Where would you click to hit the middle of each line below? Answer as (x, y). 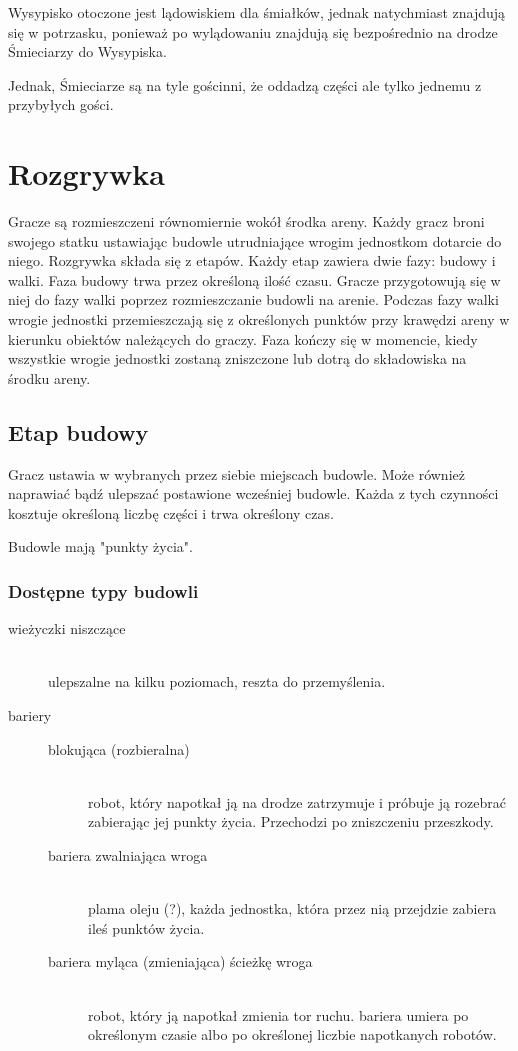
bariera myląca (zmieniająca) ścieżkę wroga (180, 961)
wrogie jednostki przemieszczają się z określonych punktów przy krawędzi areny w (259, 319)
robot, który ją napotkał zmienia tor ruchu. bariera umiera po (278, 1014)
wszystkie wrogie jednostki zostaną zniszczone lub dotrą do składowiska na (237, 358)
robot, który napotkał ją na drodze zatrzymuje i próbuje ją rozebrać (297, 801)
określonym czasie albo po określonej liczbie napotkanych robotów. (292, 1034)
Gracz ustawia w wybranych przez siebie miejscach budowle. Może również (236, 473)
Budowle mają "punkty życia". (100, 546)
